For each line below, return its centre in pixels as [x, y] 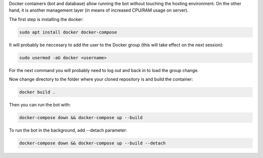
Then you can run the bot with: [40, 105]
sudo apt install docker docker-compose [68, 32]
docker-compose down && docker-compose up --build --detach [93, 143]
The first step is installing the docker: [46, 19]
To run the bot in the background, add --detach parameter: [68, 130]
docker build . [37, 92]
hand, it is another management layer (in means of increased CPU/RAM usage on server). [99, 10]
